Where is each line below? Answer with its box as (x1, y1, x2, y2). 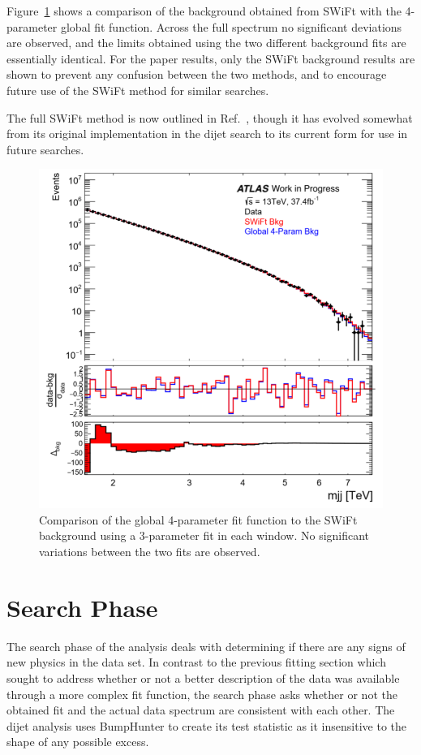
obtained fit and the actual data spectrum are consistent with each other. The (6, 701, 395, 718)
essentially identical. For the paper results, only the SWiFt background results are (6, 50, 415, 67)
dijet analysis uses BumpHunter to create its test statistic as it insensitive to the (6, 717, 406, 734)
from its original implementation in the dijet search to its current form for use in (6, 125, 408, 142)
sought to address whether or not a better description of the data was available (6, 669, 400, 686)
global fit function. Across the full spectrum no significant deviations (60, 18, 402, 35)
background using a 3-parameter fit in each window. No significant (39, 527, 370, 544)
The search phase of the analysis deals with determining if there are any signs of (6, 637, 406, 654)
